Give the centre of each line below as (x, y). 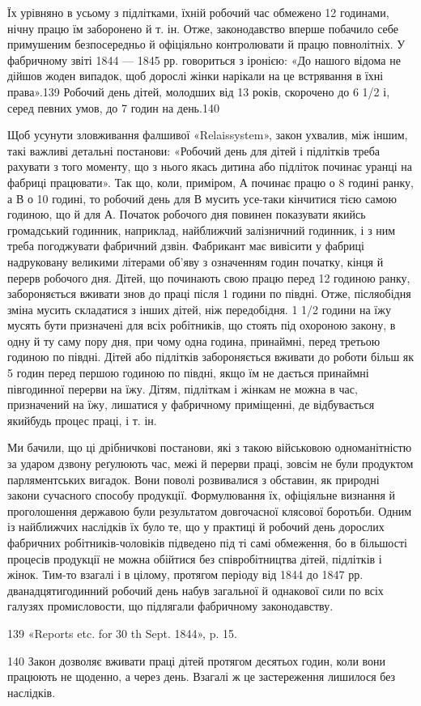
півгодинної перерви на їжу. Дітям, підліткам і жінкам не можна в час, (183, 388)
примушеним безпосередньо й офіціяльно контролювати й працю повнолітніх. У (206, 44)
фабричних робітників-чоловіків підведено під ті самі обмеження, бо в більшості (207, 542)
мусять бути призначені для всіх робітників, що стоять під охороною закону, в (202, 325)
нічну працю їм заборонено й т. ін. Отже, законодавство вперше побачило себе (203, 28)
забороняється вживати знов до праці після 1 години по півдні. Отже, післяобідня (209, 293)
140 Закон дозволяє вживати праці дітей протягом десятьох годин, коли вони (197, 660)
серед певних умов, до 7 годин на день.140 (113, 107)
